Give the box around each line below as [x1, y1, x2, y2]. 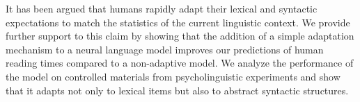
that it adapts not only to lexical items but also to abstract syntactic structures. [6, 83, 349, 97]
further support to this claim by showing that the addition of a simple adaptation [6, 28, 354, 43]
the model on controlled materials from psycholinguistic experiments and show [6, 69, 341, 83]
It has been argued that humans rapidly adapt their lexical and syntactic [6, 1, 318, 15]
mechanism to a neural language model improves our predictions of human [6, 42, 324, 56]
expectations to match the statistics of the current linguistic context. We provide [6, 15, 350, 29]
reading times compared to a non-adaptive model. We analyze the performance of [6, 56, 354, 70]
